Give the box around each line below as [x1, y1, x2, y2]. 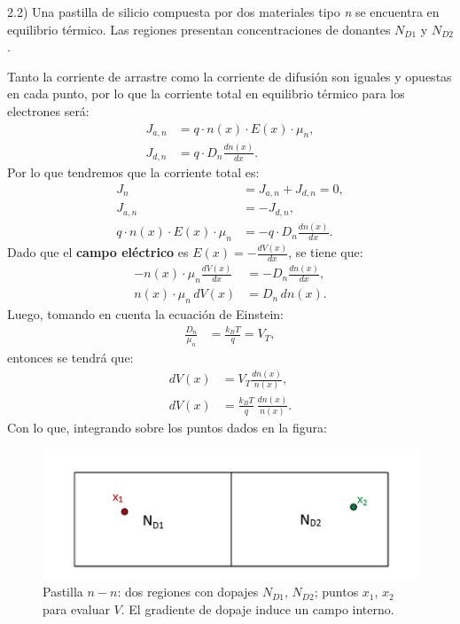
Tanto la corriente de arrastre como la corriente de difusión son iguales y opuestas [7, 66, 452, 85]
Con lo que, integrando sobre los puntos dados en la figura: [7, 418, 327, 437]
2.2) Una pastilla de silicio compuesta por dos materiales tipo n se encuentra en [7, 3, 440, 20]
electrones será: [7, 101, 90, 120]
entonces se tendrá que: [7, 348, 134, 367]
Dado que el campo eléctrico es [7, 243, 189, 261]
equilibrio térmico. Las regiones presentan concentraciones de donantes [7, 19, 391, 38]
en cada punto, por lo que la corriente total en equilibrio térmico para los [7, 84, 405, 103]
